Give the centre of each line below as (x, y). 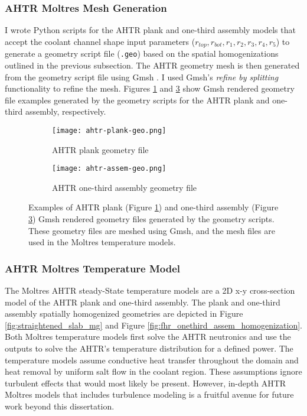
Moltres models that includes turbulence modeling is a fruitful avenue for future (149, 394)
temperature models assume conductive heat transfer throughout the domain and (152, 360)
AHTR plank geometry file (100, 149)
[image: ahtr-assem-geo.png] (109, 169)
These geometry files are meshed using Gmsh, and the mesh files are (152, 230)
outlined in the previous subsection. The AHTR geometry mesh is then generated (152, 65)
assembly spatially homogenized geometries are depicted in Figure (124, 313)
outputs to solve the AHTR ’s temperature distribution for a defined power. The (149, 348)
